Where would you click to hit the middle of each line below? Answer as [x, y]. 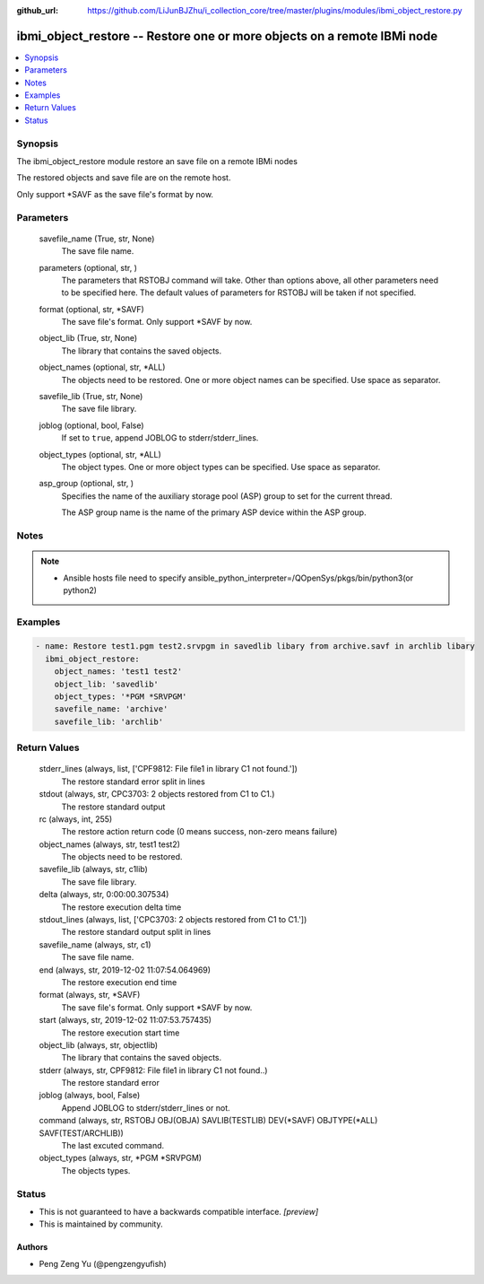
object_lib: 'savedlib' [106, 684]
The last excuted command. [113, 1146]
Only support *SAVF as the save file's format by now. [115, 194]
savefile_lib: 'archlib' [109, 721]
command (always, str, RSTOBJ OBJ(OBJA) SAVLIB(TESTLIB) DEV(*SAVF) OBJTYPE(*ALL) [208, 1121]
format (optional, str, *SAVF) [92, 309]
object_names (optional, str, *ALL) [102, 367]
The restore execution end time [119, 982]
